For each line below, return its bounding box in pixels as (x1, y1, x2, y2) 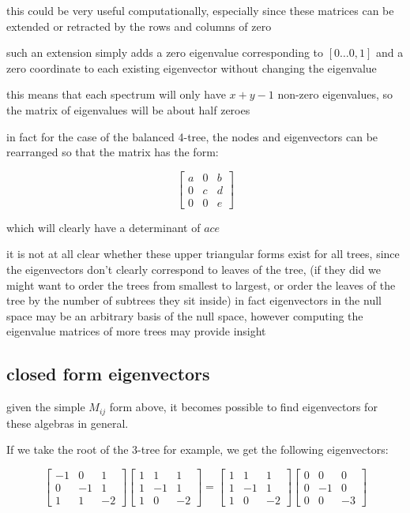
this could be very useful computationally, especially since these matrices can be (6, 2, 394, 18)
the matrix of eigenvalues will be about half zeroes (6, 101, 250, 118)
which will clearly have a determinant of (6, 219, 201, 235)
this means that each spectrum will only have (6, 86, 226, 103)
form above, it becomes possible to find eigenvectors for (109, 399, 378, 415)
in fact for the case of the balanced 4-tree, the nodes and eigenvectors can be (6, 128, 378, 144)
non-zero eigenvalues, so (277, 86, 393, 103)
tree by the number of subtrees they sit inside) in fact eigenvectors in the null (6, 292, 382, 309)
